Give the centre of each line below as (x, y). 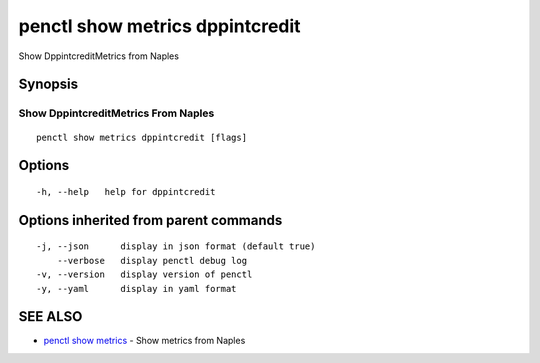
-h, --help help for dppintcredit (126, 191)
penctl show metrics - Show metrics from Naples (144, 341)
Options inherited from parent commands (150, 220)
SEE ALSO (50, 316)
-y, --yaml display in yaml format (136, 288)
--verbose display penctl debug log (152, 260)
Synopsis (48, 84)
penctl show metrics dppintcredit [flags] (142, 137)
